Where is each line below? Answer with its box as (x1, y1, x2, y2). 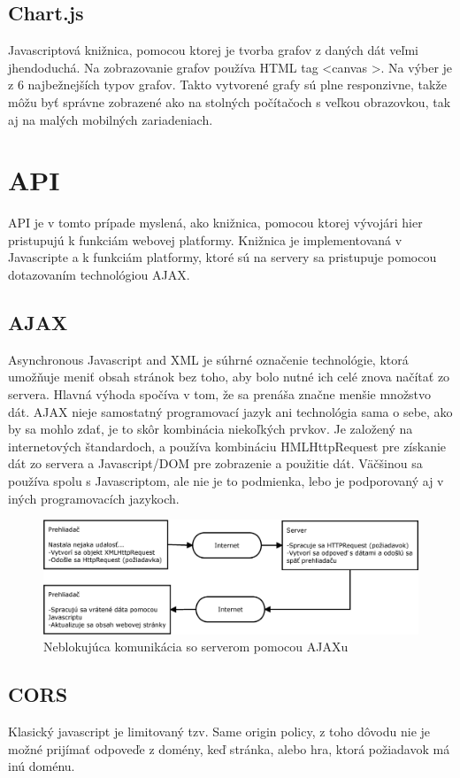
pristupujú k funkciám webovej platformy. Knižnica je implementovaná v (8, 230, 402, 249)
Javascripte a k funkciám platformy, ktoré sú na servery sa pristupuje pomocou (8, 248, 437, 266)
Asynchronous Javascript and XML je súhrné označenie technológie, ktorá (8, 350, 409, 368)
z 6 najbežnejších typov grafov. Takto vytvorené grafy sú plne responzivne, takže (8, 75, 447, 94)
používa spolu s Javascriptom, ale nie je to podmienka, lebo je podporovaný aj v (8, 472, 444, 490)
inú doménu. (8, 757, 75, 775)
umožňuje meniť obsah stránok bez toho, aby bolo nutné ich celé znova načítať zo (8, 367, 450, 386)
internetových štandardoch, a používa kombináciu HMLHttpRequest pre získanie (8, 436, 447, 455)
